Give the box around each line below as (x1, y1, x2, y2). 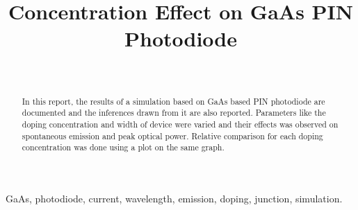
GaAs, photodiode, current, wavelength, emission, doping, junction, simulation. (6, 191, 343, 205)
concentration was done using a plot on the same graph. (22, 141, 225, 153)
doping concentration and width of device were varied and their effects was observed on (22, 119, 339, 130)
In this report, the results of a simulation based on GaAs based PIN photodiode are (22, 95, 325, 107)
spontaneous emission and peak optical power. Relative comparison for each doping (22, 130, 323, 141)
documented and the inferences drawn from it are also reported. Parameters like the (22, 107, 326, 119)
